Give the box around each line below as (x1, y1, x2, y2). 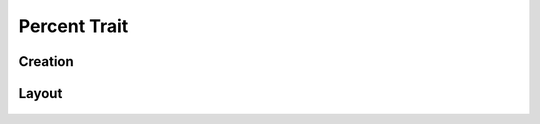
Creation (18, 53, 74, 70)
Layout (18, 85, 63, 102)
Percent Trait (18, 15, 129, 37)
